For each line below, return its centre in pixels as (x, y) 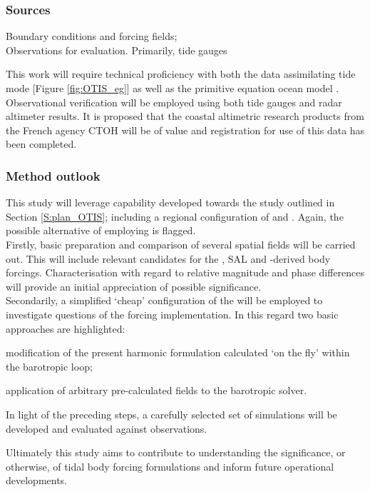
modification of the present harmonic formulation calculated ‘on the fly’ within (178, 352)
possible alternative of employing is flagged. (101, 230)
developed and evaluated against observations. (107, 428)
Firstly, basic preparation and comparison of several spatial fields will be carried (181, 244)
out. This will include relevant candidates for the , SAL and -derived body (168, 258)
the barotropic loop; (49, 366)
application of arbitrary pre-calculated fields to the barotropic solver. (156, 390)
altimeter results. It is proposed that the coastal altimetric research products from (185, 116)
